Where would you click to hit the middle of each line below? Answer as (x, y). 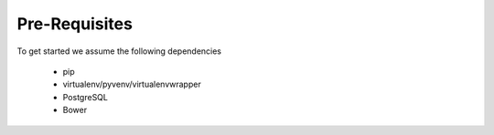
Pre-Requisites (75, 24)
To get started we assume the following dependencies (119, 51)
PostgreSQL (86, 97)
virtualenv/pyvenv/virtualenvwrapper (132, 84)
